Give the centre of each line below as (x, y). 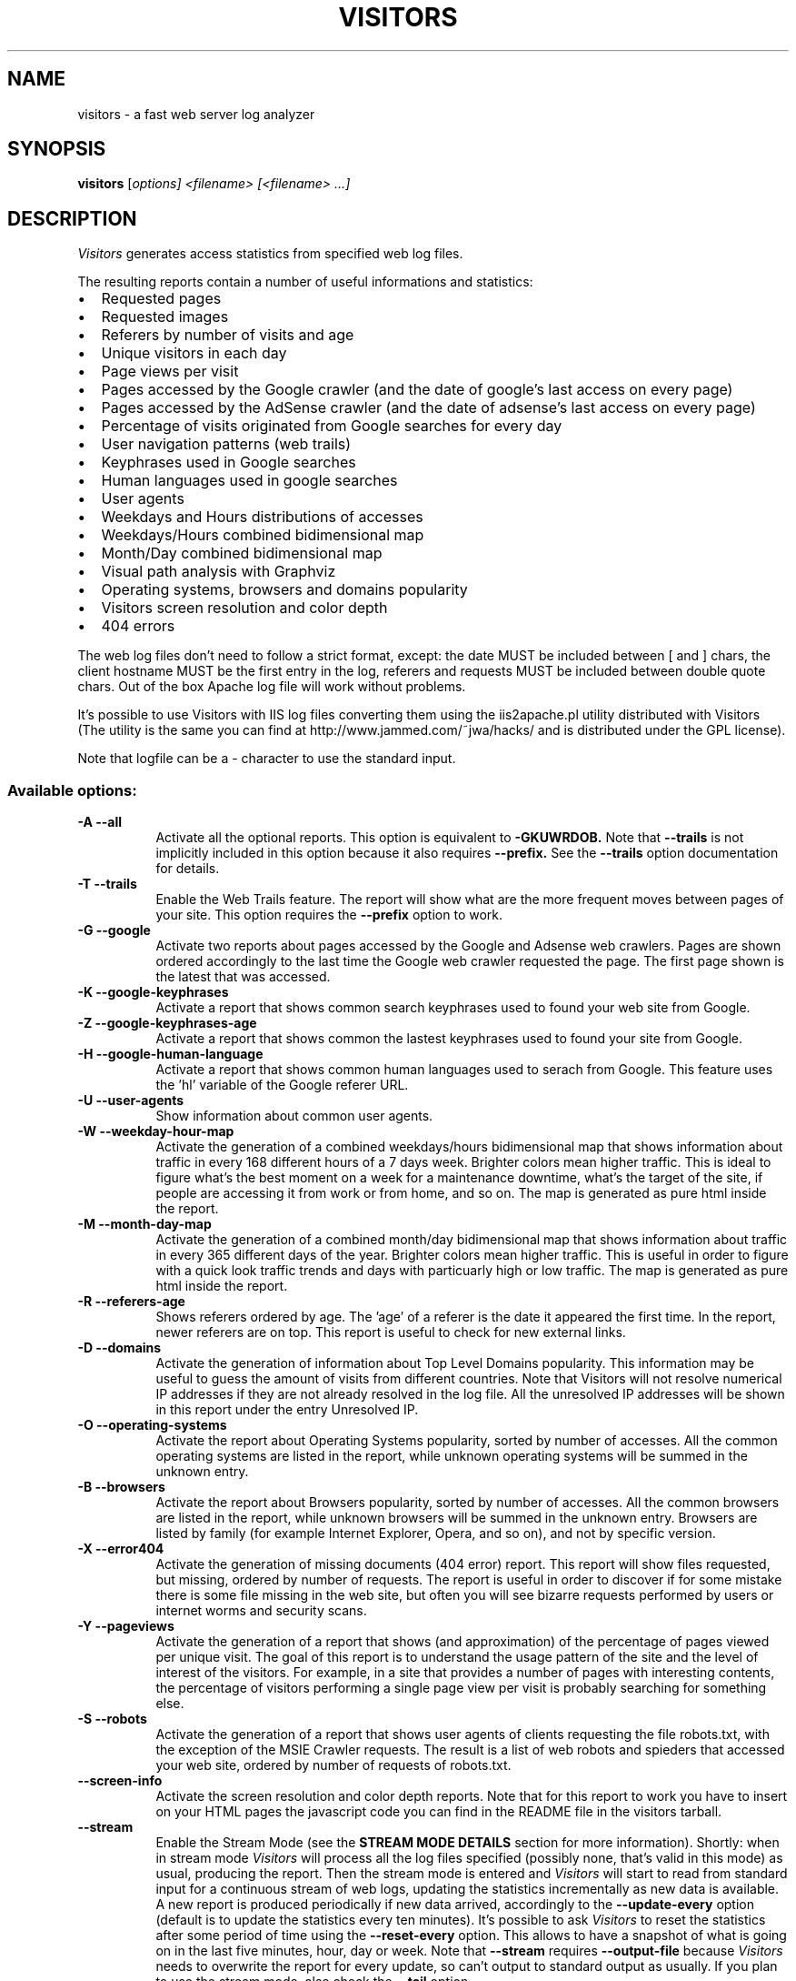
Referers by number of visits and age (228, 335)
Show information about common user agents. (294, 1116)
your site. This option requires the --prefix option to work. (329, 915)
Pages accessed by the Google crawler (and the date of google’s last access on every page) (417, 390)
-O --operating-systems (152, 1425)
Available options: (72, 790)
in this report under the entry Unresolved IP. (287, 1410)
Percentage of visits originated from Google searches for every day (332, 426)
